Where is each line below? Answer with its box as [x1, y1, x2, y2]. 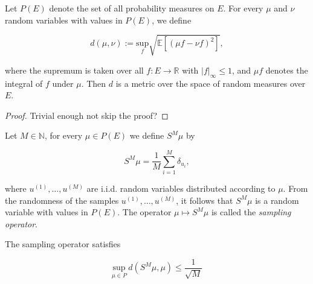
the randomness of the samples [5, 194, 119, 206]
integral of [5, 77, 43, 89]
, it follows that [176, 194, 233, 206]
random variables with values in [5, 13, 123, 26]
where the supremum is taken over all [5, 63, 144, 76]
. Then [81, 77, 106, 89]
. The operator [117, 206, 172, 218]
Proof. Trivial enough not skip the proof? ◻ [5, 109, 169, 121]
